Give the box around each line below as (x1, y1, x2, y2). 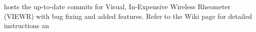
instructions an (4, 20, 49, 31)
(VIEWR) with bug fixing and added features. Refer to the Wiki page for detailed (4, 11, 252, 21)
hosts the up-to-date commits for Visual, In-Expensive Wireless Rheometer (4, 1, 231, 11)
